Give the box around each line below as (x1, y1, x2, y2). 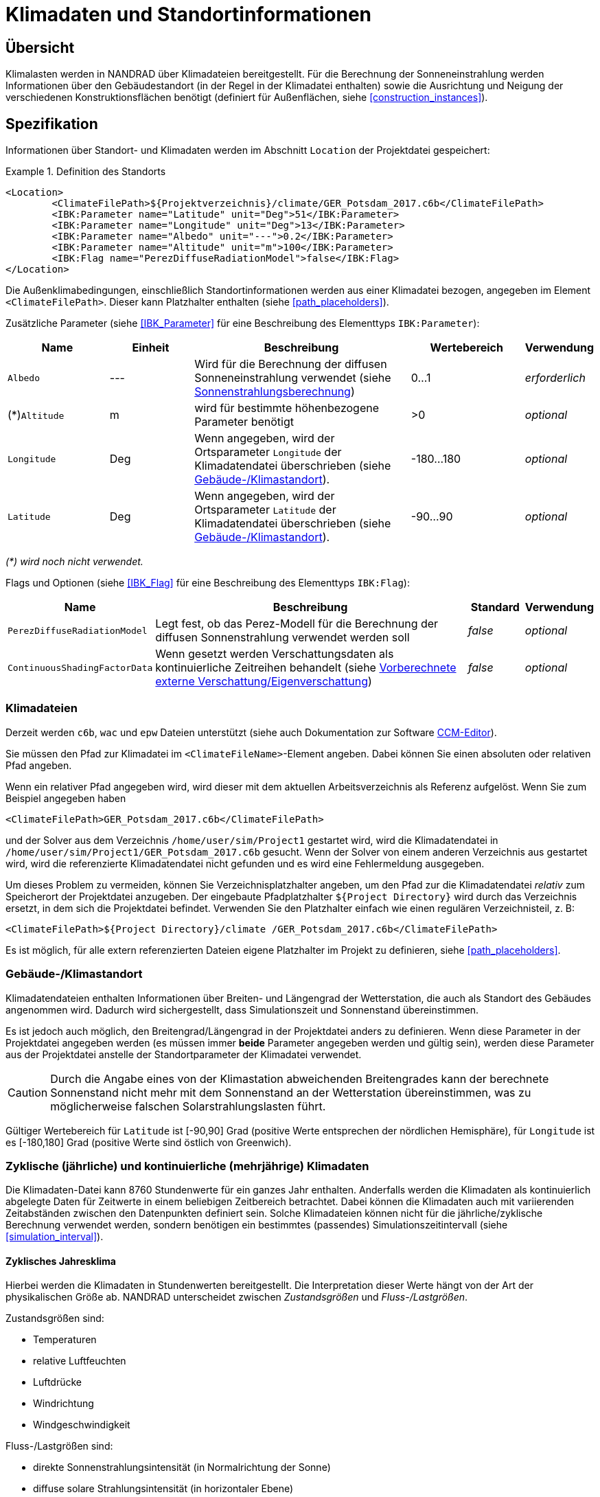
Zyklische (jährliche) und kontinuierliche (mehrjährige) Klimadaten (5, 1158, 369, 1173)
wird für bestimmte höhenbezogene (194, 401, 380, 415)
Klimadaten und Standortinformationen (5, 3, 372, 26)
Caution (8, 1085, 48, 1099)
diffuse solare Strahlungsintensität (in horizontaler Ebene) (33, 1483, 294, 1495)
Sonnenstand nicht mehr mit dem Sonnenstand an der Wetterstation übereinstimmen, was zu (50, 1085, 531, 1099)
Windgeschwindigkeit (33, 1419, 130, 1431)
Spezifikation (5, 115, 98, 133)
